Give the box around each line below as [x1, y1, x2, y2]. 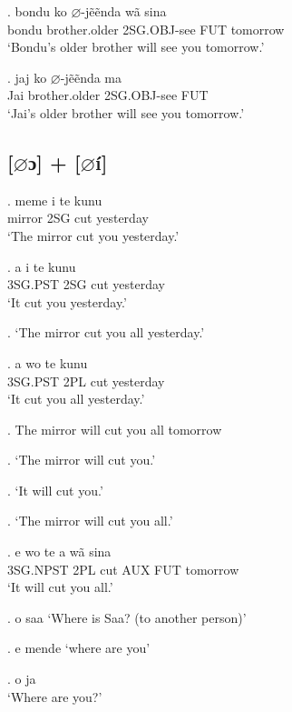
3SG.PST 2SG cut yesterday [7, 275, 165, 294]
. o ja [7, 669, 36, 688]
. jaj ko [7, 67, 47, 86]
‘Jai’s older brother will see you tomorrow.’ [7, 103, 245, 122]
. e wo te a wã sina [7, 542, 112, 561]
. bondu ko [7, 2, 67, 20]
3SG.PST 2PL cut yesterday [7, 371, 165, 390]
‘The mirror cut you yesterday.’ [7, 226, 180, 245]
